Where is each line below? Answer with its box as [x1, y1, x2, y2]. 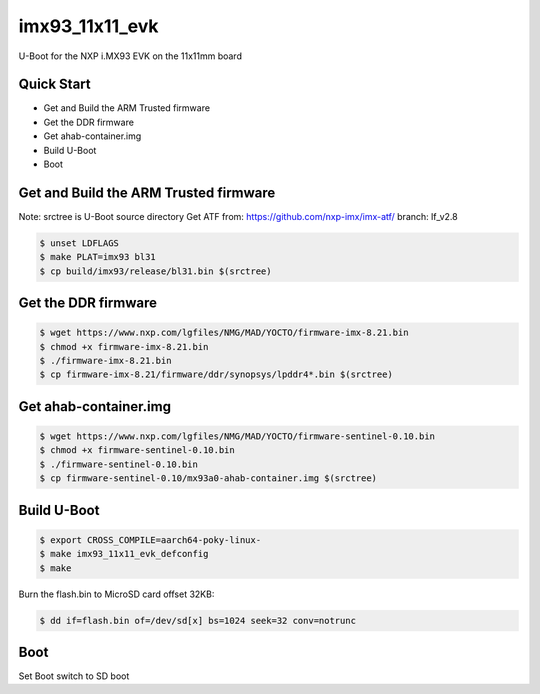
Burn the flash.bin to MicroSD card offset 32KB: [18, 588, 215, 600]
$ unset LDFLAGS [39, 237, 120, 249]
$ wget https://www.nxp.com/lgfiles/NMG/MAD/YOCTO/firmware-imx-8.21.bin [39, 327, 409, 339]
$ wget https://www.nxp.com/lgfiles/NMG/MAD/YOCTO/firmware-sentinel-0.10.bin [39, 431, 435, 442]
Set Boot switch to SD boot [18, 670, 130, 682]
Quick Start [18, 76, 91, 93]
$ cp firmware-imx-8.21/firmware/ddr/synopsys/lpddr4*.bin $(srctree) [39, 369, 394, 380]
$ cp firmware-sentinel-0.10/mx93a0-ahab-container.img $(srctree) [39, 473, 378, 484]
